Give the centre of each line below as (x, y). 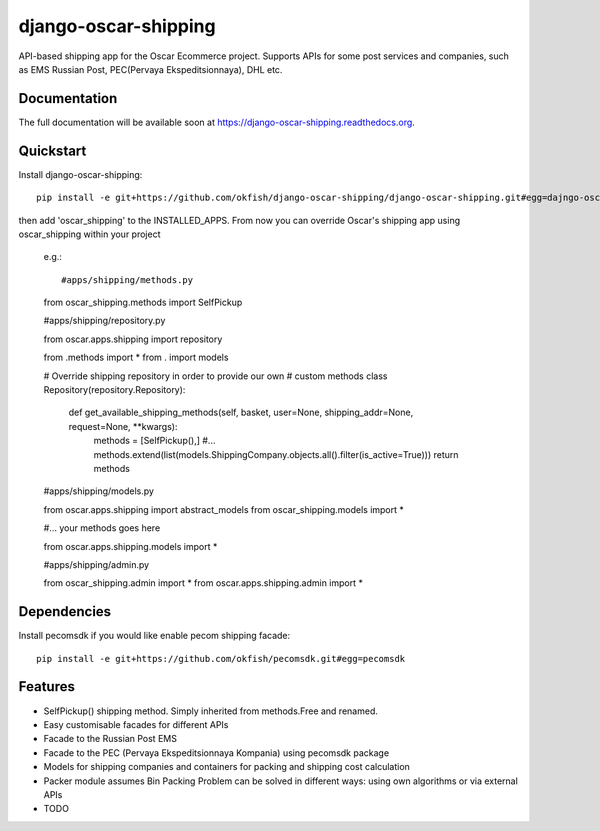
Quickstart (52, 150)
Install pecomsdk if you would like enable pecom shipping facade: (154, 636)
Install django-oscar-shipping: (80, 174)
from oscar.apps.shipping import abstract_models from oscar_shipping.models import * (224, 509)
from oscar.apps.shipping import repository (133, 339)
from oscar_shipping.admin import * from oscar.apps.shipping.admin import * (203, 583)
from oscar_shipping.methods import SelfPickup (143, 302)
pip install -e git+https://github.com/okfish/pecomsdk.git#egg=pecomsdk (221, 658)
